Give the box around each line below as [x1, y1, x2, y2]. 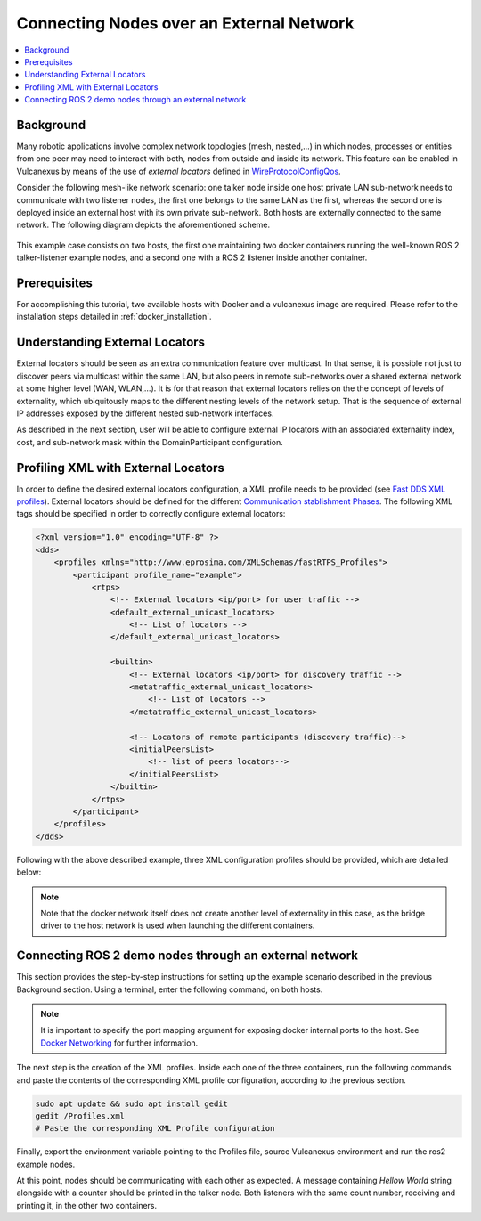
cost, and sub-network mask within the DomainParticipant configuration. [16, 436, 284, 447]
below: [16, 867, 42, 877]
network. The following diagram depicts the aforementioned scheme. [16, 219, 271, 231]
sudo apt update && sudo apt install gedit [35, 1098, 229, 1109]
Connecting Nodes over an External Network [16, 13, 355, 33]
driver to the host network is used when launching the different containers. [40, 920, 315, 931]
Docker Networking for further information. [40, 1038, 199, 1048]
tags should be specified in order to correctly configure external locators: [16, 509, 286, 519]
